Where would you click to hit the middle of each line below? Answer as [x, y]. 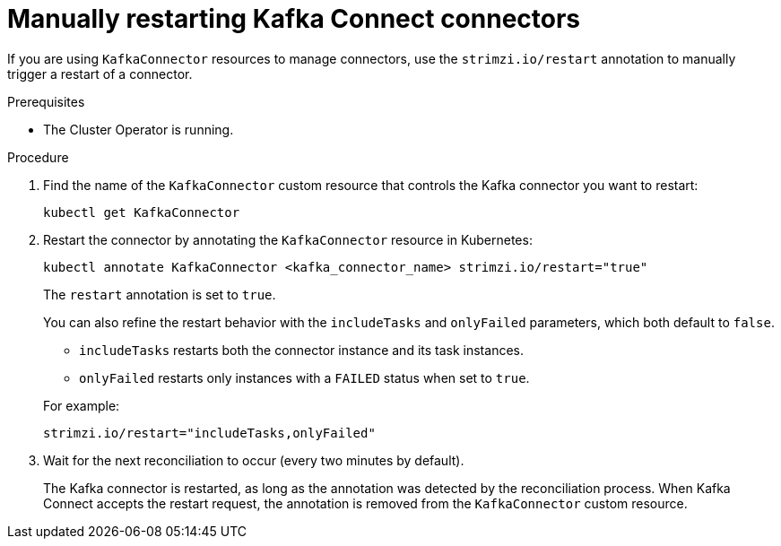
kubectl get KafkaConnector [142, 212]
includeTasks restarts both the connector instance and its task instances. [301, 350]
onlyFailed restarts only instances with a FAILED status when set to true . [304, 377]
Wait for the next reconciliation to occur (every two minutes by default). [254, 460]
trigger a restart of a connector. [100, 74]
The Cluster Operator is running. [139, 129]
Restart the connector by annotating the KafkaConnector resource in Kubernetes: [288, 239]
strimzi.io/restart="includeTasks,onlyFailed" [209, 433]
